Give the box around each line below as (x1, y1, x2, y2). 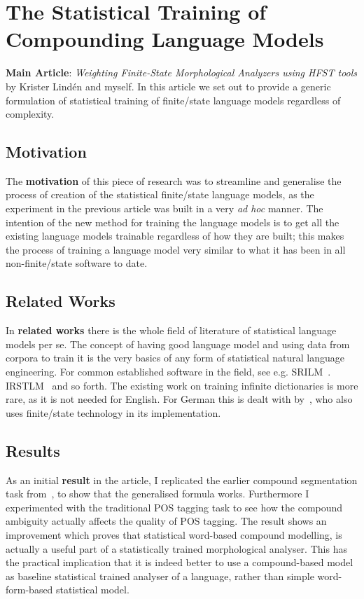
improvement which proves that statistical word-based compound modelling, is (6, 527, 342, 542)
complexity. (6, 106, 55, 121)
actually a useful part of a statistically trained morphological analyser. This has (6, 541, 347, 556)
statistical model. (56, 582, 129, 597)
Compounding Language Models (6, 25, 324, 53)
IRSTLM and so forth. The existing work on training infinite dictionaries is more (6, 378, 358, 392)
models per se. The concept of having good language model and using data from (6, 336, 350, 351)
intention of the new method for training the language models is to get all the (6, 214, 339, 229)
